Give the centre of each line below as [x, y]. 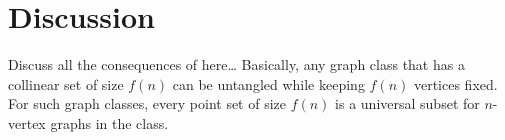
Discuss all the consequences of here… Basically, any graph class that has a [236, 64]
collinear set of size [66, 83]
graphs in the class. [109, 122]
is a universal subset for [407, 103]
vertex [27, 122]
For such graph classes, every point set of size [147, 103]
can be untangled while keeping [268, 83]
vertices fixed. [455, 83]
